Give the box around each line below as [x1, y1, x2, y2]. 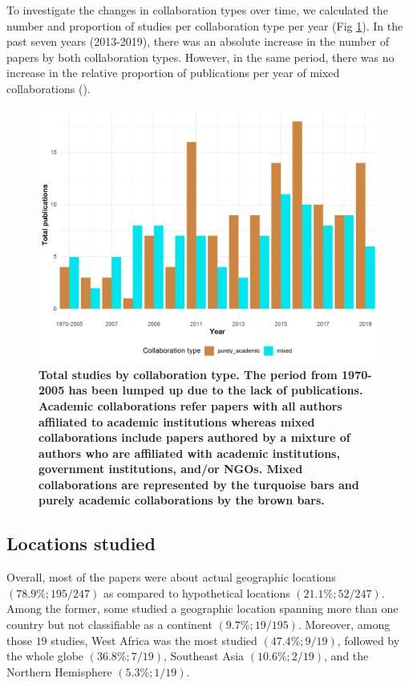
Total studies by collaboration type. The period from [38, 365, 338, 382]
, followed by [337, 631, 400, 648]
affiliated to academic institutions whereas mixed [38, 413, 315, 430]
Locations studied [6, 531, 156, 556]
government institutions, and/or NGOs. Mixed [38, 460, 303, 477]
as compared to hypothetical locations [103, 584, 290, 601]
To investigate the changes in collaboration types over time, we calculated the [6, 2, 388, 18]
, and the [324, 647, 369, 664]
